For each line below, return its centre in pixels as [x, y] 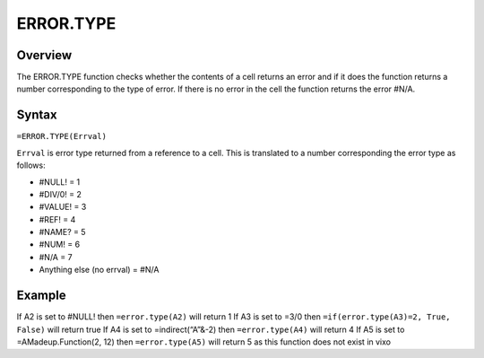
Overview [44, 55]
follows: [31, 165]
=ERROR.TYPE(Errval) [62, 136]
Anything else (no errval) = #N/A [99, 270]
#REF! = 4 [57, 219]
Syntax [37, 115]
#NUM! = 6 [60, 244]
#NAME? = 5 [62, 232]
